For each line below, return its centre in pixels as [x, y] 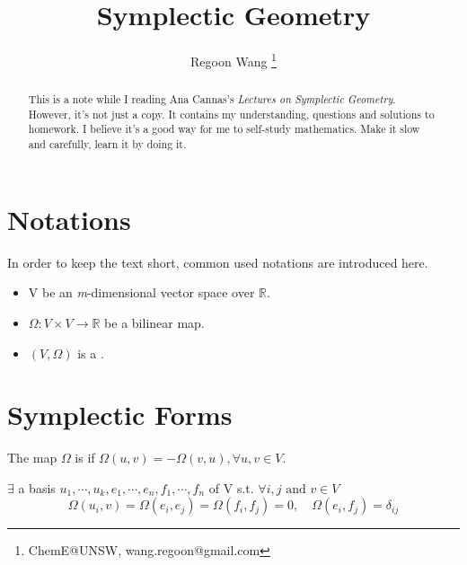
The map [32, 458]
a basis [37, 487]
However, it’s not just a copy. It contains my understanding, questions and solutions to [231, 114]
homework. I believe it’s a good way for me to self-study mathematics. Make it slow [224, 129]
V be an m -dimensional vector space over [141, 292]
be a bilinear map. [154, 322]
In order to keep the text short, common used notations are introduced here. [218, 262]
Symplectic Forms [120, 415]
